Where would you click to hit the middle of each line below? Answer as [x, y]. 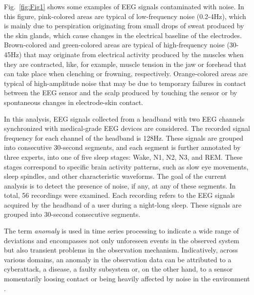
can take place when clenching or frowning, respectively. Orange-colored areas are [126, 74]
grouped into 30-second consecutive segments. [72, 214]
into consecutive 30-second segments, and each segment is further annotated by [122, 147]
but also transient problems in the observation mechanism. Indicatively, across [121, 250]
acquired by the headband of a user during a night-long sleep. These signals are [123, 204]
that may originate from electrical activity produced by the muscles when [134, 54]
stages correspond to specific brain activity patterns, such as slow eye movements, [126, 166]
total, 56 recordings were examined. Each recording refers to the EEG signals [119, 195]
